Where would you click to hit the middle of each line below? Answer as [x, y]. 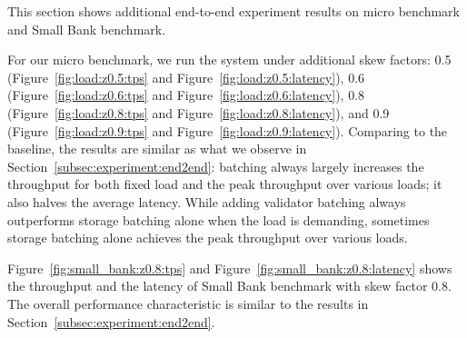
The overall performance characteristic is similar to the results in [188, 303]
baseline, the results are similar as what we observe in [157, 149]
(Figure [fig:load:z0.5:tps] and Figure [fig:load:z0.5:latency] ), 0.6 [186, 77]
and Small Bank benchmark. [87, 29]
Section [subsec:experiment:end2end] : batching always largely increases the [216, 166]
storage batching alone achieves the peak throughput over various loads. [208, 238]
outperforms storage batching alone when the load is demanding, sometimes [219, 219]
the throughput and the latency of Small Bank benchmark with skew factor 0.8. [229, 286]
